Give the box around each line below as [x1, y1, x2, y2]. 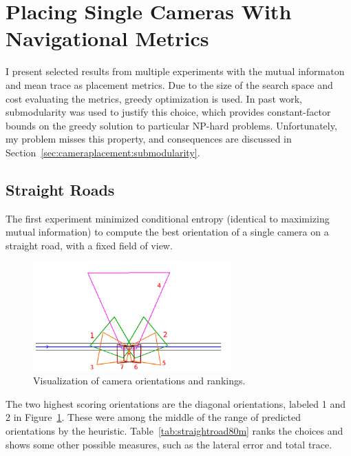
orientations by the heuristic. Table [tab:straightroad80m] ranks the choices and [6, 424, 343, 438]
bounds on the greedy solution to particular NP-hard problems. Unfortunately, [6, 118, 337, 132]
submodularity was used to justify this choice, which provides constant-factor [6, 105, 331, 119]
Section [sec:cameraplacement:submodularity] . [6, 145, 200, 159]
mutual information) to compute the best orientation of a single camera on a [6, 225, 329, 239]
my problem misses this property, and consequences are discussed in [6, 132, 292, 146]
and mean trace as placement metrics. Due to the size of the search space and [6, 77, 333, 92]
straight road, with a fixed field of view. [6, 238, 173, 252]
